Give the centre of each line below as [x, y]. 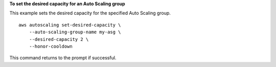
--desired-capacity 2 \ [59, 39]
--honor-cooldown [51, 46]
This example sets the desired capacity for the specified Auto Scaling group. [90, 13]
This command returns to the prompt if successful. [63, 58]
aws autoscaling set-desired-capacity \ [70, 25]
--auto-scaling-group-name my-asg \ [75, 32]
